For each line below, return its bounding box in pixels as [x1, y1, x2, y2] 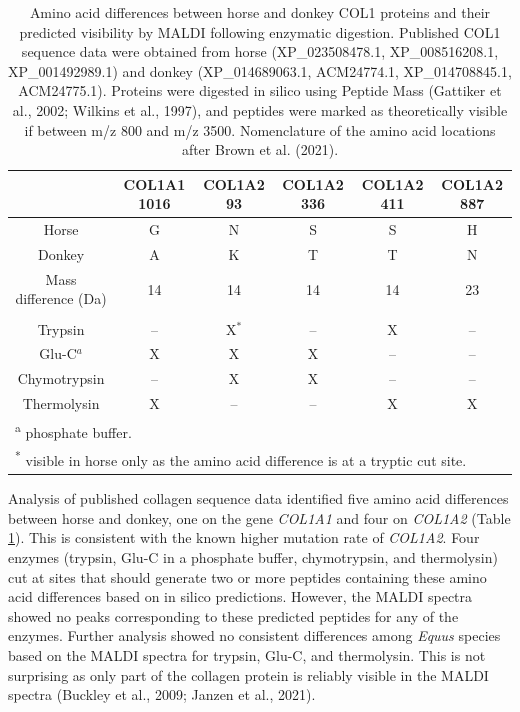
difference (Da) [15, 288, 107, 309]
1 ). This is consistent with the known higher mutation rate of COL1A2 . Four [8, 527, 480, 548]
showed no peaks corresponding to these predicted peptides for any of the [8, 605, 459, 626]
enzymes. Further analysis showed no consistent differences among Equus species [8, 625, 501, 646]
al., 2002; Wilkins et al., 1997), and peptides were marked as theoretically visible [12, 99, 508, 120]
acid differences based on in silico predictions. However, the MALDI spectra [8, 586, 473, 607]
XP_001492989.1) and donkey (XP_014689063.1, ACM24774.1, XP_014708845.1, [8, 60, 512, 81]
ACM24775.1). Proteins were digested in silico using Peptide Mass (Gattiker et [18, 80, 502, 101]
